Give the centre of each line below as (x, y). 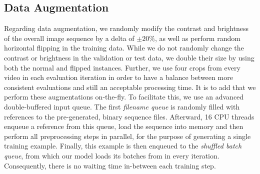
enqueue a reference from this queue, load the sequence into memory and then (124, 126)
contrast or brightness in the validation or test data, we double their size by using (129, 57)
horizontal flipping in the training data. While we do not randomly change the (124, 48)
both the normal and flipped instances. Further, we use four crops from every (122, 67)
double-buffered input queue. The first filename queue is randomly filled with (122, 106)
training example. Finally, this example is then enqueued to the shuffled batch (123, 146)
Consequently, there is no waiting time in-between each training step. (110, 165)
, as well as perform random (197, 38)
